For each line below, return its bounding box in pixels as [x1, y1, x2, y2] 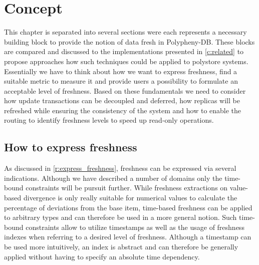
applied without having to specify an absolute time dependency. [4, 251, 200, 261]
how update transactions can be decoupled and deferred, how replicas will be [4, 95, 240, 106]
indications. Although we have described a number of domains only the [4, 172, 222, 183]
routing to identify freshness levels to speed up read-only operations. [4, 115, 214, 125]
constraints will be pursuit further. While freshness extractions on [26, 182, 228, 193]
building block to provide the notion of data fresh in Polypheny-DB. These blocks [4, 36, 255, 47]
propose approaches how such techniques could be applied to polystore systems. [4, 56, 248, 66]
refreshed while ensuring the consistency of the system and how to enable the [4, 105, 241, 115]
